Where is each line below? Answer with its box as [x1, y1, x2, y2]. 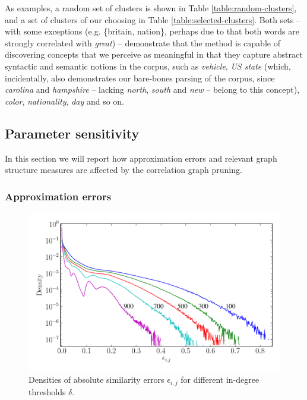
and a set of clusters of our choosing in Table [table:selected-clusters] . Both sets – [5, 13, 300, 26]
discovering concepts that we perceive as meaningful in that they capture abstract [5, 48, 303, 61]
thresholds [29, 385, 66, 398]
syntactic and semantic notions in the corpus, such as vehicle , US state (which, [5, 59, 291, 72]
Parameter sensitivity [5, 124, 140, 142]
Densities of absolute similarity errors [29, 373, 164, 386]
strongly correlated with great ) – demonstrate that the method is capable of [5, 36, 280, 49]
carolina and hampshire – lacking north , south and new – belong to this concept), [5, 83, 300, 96]
